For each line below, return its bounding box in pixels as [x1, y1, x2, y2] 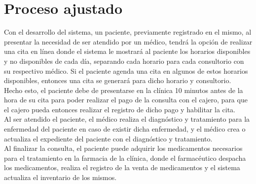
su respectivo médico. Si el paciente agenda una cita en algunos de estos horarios [4, 65, 248, 76]
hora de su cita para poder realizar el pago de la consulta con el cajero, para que [4, 94, 248, 105]
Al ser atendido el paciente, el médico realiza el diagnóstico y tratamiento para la [4, 114, 250, 124]
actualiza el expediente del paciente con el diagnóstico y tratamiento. [4, 133, 213, 143]
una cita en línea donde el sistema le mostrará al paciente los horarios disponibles [4, 46, 251, 56]
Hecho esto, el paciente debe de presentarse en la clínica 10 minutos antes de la [4, 85, 243, 95]
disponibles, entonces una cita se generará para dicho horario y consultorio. [4, 75, 231, 86]
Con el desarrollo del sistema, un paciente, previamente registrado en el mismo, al [4, 27, 252, 37]
